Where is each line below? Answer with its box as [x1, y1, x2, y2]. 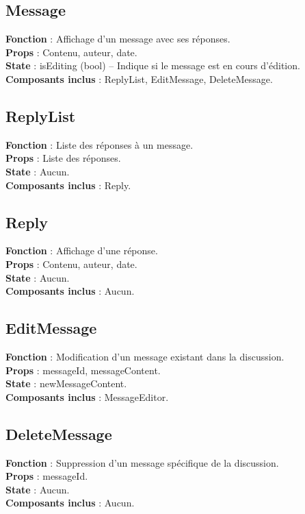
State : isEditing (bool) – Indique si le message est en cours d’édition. [5, 58, 300, 73]
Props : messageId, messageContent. [5, 363, 161, 377]
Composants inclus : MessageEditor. [5, 389, 169, 404]
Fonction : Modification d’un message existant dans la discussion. [5, 349, 284, 363]
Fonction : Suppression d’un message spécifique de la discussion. [5, 455, 279, 469]
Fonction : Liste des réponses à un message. [5, 137, 194, 151]
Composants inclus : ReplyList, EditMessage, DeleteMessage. [5, 71, 273, 86]
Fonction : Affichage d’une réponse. [5, 243, 158, 258]
